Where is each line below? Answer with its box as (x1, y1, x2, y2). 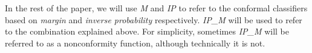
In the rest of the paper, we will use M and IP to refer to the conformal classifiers (5, 2, 308, 14)
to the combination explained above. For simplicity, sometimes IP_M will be (5, 25, 289, 38)
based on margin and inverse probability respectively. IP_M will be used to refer (5, 13, 302, 26)
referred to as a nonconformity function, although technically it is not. (5, 36, 265, 49)
